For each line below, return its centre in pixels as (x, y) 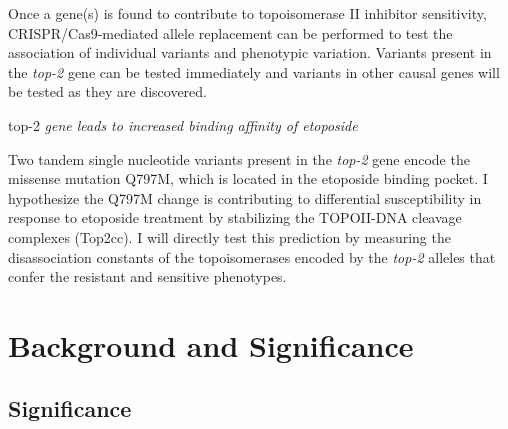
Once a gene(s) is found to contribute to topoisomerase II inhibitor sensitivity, (247, 13)
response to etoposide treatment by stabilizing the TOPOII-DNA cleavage (235, 217)
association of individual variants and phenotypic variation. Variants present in (250, 52)
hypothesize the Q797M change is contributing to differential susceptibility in (245, 197)
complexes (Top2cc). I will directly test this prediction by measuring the (229, 236)
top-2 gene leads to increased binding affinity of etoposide (183, 124)
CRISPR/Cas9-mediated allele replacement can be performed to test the (230, 32)
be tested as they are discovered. (107, 91)
